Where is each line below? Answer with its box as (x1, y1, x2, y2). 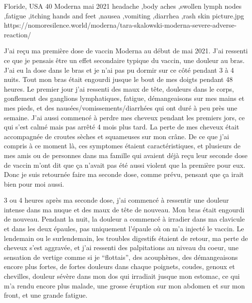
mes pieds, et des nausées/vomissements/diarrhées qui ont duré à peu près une (4, 102, 237, 112)
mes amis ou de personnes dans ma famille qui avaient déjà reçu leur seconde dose (4, 150, 248, 160)
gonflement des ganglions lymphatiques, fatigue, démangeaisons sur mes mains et (4, 93, 245, 103)
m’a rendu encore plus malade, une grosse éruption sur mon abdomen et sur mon (4, 280, 245, 290)
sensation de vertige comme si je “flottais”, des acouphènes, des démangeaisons (4, 252, 238, 262)
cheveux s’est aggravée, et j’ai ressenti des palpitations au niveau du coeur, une (4, 242, 239, 253)
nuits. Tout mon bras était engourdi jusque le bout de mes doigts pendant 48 (4, 74, 233, 84)
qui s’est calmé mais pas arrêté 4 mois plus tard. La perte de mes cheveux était (4, 122, 239, 132)
